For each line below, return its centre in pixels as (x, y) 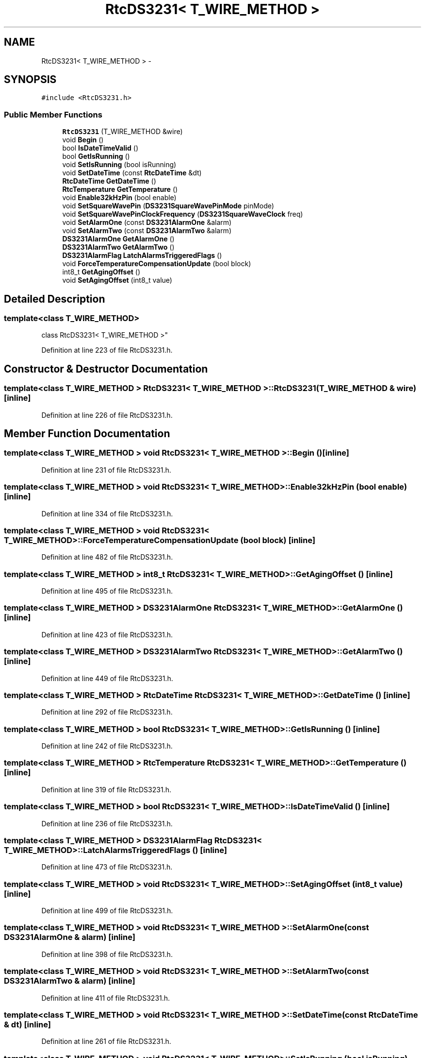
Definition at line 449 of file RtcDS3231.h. (107, 678)
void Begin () (83, 140)
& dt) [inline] (27, 1024)
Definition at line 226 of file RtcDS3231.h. (107, 415)
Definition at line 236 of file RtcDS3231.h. (107, 823)
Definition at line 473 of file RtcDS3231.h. (107, 867)
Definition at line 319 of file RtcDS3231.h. (106, 789)
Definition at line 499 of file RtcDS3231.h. (107, 911)
